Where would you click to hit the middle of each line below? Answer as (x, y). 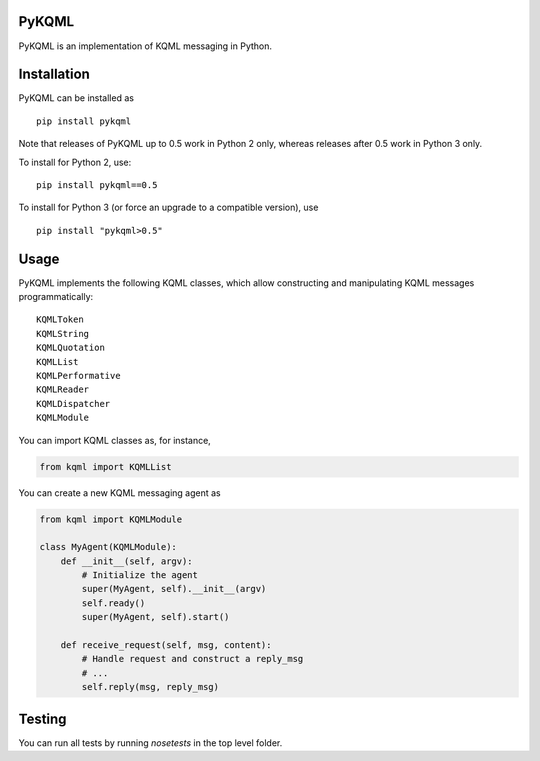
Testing (42, 718)
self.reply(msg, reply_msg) (150, 687)
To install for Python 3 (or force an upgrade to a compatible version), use (168, 207)
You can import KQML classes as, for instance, (115, 440)
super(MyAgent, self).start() (155, 617)
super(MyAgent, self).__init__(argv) (174, 589)
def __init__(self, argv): (127, 561)
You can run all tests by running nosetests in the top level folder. (150, 742)
